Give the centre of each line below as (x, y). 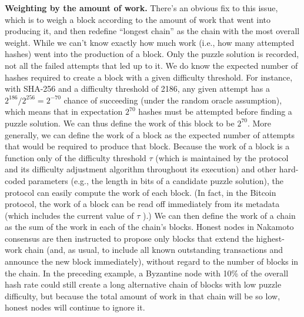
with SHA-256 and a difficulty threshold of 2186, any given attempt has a (137, 89)
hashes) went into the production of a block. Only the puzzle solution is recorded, (152, 54)
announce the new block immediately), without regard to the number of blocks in (152, 261)
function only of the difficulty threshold (76, 157)
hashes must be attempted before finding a (215, 111)
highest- (270, 238)
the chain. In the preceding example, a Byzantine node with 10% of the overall (147, 273)
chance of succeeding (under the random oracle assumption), (173, 100)
